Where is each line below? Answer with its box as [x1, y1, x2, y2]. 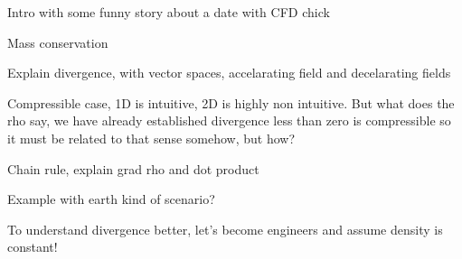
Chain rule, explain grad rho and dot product [7, 159, 259, 178]
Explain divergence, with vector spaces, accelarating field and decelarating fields [7, 63, 451, 82]
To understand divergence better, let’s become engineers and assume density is [7, 219, 443, 238]
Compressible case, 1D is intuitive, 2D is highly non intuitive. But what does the [7, 93, 455, 112]
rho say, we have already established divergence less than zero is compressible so [7, 111, 451, 130]
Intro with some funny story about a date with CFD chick [7, 3, 330, 21]
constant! [7, 237, 58, 256]
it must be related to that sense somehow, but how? [7, 128, 296, 147]
